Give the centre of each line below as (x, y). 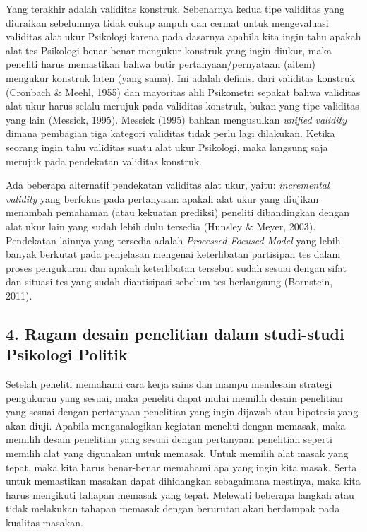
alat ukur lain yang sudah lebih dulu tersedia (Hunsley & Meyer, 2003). (161, 226)
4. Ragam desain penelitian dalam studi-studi (175, 333)
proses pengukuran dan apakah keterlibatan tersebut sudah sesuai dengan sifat (176, 267)
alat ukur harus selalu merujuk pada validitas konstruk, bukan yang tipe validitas (182, 106)
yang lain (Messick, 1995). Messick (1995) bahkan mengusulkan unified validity (176, 119)
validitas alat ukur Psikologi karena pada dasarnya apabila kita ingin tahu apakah (183, 36)
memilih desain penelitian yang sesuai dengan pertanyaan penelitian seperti (169, 439)
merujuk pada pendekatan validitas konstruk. (104, 161)
